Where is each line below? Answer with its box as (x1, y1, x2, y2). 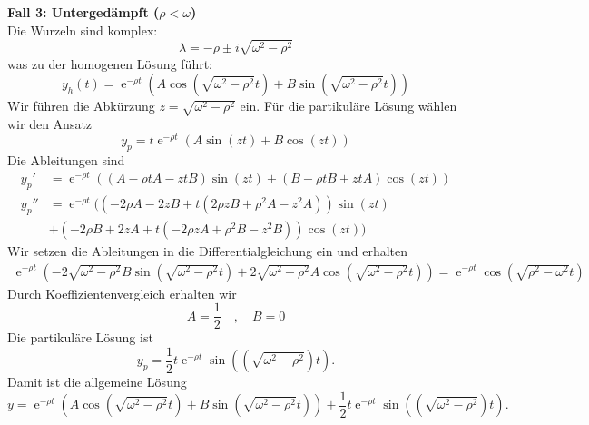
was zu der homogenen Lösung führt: (7, 54, 212, 73)
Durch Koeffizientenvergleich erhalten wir (7, 283, 237, 302)
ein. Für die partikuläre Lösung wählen (240, 96, 457, 115)
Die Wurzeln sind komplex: (7, 20, 158, 39)
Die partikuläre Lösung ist (7, 328, 153, 347)
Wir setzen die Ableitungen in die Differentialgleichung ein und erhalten (7, 241, 408, 260)
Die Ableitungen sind (7, 150, 125, 169)
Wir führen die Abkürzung (7, 96, 155, 115)
